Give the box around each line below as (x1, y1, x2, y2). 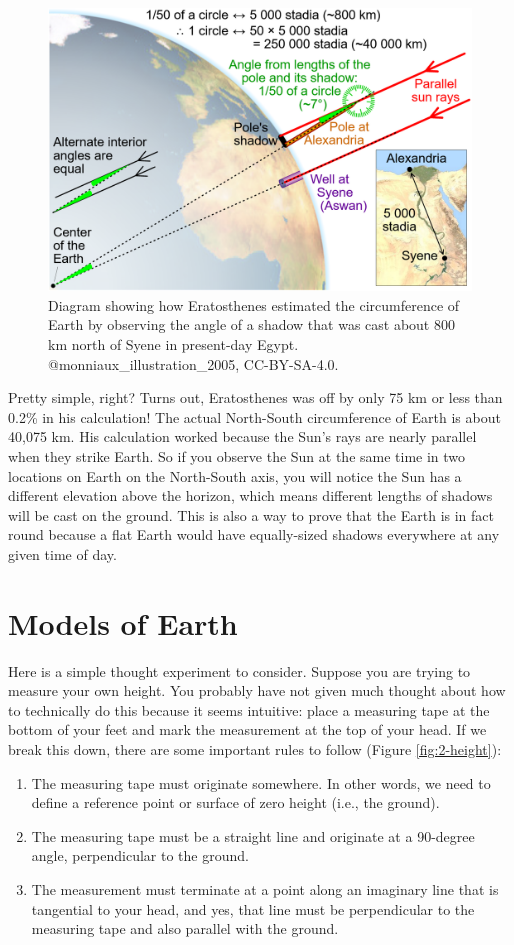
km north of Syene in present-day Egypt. (48, 334, 299, 354)
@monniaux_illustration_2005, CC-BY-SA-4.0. (48, 353, 339, 374)
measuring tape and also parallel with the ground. (31, 918, 339, 939)
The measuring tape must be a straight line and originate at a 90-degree (31, 825, 475, 846)
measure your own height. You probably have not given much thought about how (8, 680, 506, 701)
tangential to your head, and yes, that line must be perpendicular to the (31, 898, 475, 919)
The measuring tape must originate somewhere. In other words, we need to (31, 772, 491, 793)
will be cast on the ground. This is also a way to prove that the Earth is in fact (8, 504, 495, 525)
